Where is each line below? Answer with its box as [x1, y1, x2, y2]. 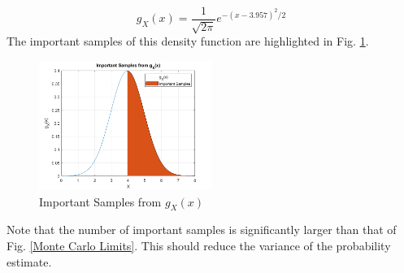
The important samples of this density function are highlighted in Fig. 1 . [7, 32, 369, 50]
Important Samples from [39, 193, 162, 210]
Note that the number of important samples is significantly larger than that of [7, 221, 397, 238]
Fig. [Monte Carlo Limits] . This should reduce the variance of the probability [7, 237, 391, 254]
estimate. [7, 253, 52, 270]
